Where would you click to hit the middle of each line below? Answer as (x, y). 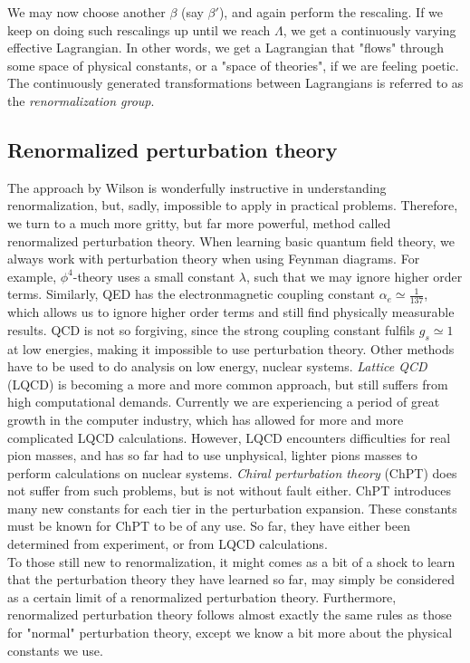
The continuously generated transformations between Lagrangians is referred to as (235, 83)
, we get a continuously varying (369, 29)
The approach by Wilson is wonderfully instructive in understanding (197, 187)
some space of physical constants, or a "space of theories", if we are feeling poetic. (233, 65)
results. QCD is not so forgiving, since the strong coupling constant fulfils (211, 329)
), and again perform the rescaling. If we (331, 12)
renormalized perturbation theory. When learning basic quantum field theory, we (231, 240)
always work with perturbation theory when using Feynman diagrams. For (214, 259)
